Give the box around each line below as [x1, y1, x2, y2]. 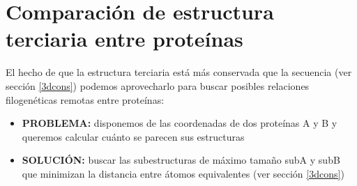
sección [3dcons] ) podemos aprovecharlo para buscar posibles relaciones [6, 78, 310, 93]
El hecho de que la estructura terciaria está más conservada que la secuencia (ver [6, 65, 352, 79]
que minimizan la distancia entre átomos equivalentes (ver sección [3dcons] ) [22, 166, 344, 180]
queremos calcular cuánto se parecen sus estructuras [22, 129, 245, 144]
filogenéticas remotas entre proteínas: [6, 92, 165, 107]
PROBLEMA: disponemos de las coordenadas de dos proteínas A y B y [22, 116, 337, 130]
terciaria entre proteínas [6, 24, 243, 53]
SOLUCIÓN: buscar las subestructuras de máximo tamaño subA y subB [22, 153, 340, 167]
